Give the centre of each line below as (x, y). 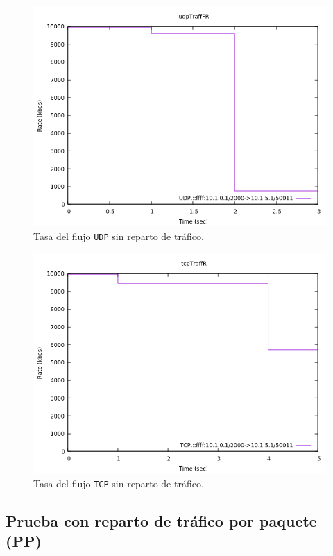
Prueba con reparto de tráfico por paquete (161, 520)
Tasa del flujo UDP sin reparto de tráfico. (119, 236)
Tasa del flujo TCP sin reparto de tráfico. (119, 483)
